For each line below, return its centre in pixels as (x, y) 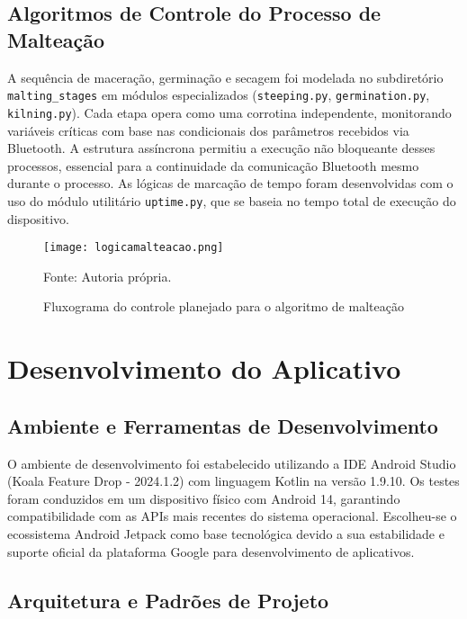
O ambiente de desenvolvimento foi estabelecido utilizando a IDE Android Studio (232, 463)
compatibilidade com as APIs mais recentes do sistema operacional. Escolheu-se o (232, 516)
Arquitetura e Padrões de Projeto (168, 600)
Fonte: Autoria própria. (108, 276)
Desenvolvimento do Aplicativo (204, 368)
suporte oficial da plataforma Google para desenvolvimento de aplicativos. (211, 551)
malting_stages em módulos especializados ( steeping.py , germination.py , (219, 95)
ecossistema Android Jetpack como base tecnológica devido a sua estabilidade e (226, 533)
